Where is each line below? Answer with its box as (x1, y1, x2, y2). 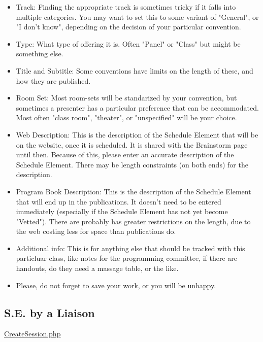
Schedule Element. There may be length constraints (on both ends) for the (16, 159, 248, 169)
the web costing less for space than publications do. (16, 226, 176, 236)
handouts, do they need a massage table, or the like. (16, 263, 179, 273)
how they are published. (16, 75, 91, 86)
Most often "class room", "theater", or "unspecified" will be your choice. (16, 112, 237, 123)
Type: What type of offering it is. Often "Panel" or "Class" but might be (16, 38, 241, 49)
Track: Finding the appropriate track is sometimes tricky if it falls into (16, 2, 236, 12)
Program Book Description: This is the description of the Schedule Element (16, 186, 251, 196)
